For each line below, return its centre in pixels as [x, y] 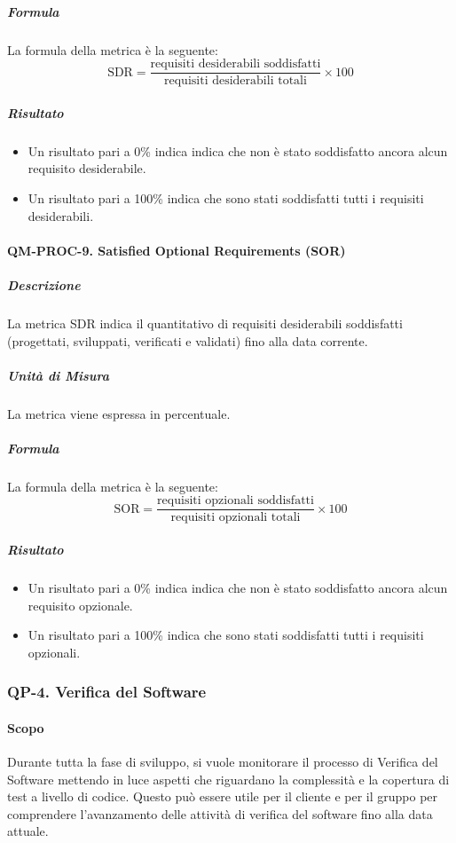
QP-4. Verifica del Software [107, 692]
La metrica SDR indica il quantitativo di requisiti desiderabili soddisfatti [205, 323]
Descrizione [44, 284]
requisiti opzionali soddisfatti [236, 501]
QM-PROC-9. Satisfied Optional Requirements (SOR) [177, 250]
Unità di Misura [58, 375]
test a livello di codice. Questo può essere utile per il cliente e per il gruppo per [223, 796]
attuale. [28, 831]
